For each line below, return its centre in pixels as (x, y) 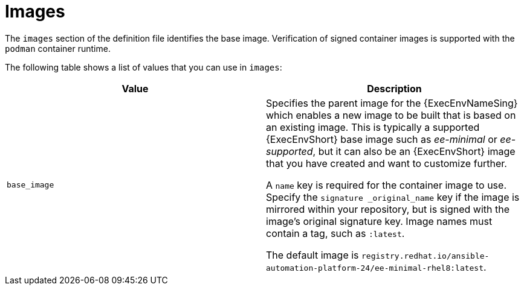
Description (394, 88)
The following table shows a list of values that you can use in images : (144, 67)
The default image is (312, 255)
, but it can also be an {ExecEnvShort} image (414, 151)
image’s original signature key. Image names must (379, 221)
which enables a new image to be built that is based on (391, 115)
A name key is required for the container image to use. (386, 185)
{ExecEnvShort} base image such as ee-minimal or (382, 139)
